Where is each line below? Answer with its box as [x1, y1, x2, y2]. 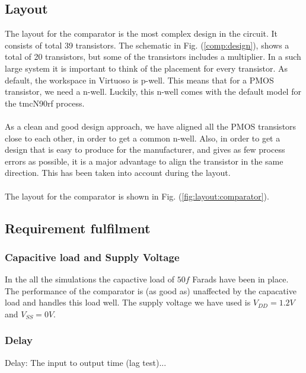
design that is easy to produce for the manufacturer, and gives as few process [5, 143, 285, 156]
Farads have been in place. [192, 273, 289, 285]
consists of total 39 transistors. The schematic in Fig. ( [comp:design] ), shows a [5, 38, 289, 51]
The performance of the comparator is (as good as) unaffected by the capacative [5, 284, 297, 297]
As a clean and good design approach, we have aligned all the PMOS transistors [5, 120, 297, 132]
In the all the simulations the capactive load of [5, 273, 174, 285]
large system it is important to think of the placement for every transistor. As [5, 62, 288, 74]
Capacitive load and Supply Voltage [5, 249, 180, 264]
